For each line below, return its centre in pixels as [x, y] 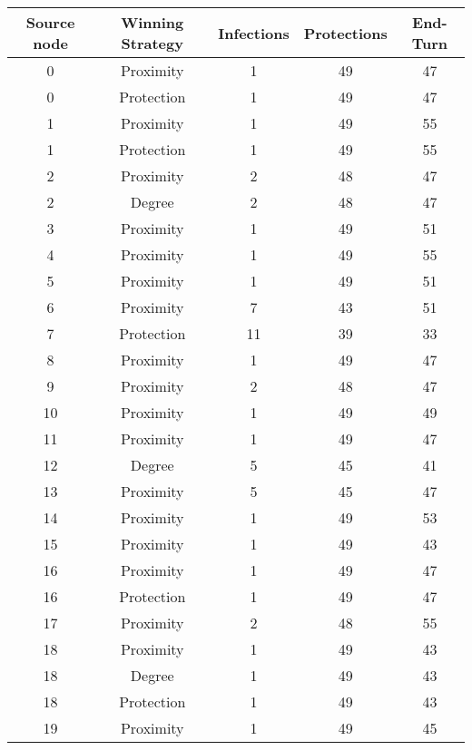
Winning [152, 22]
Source [50, 22]
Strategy [152, 43]
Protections [345, 33]
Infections [254, 33]
